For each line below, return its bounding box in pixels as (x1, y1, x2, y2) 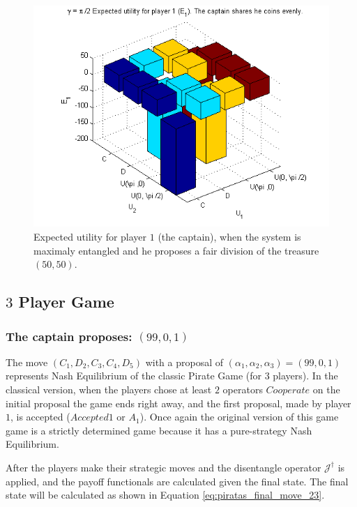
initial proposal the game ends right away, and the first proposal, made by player (6, 395, 351, 410)
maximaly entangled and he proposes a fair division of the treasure (33, 243, 319, 257)
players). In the (273, 368, 338, 383)
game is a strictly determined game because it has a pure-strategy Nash (6, 423, 312, 437)
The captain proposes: (6, 327, 132, 345)
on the (312, 381, 340, 396)
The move (6, 354, 48, 369)
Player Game (18, 291, 114, 312)
